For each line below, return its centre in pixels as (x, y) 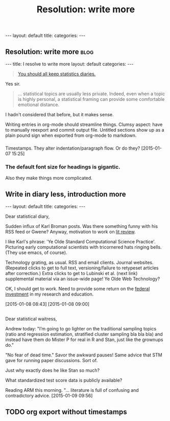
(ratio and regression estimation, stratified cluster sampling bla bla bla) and (84, 334)
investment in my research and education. (50, 294)
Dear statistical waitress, (31, 319)
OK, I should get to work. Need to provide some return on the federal (78, 289)
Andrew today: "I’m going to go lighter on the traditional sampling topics (81, 329)
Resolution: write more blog (50, 51)
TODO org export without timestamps (66, 412)
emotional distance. (39, 104)
